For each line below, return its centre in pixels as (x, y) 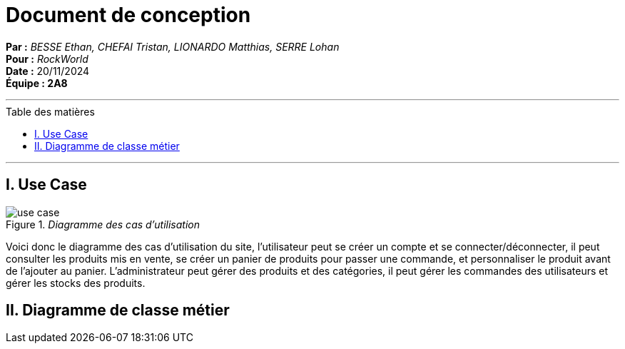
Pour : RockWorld (47, 59)
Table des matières (50, 111)
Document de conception (128, 15)
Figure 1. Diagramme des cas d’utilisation (103, 224)
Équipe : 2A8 (37, 83)
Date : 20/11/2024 (48, 71)
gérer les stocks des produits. (76, 283)
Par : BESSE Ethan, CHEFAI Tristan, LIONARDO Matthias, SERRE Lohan (173, 46)
